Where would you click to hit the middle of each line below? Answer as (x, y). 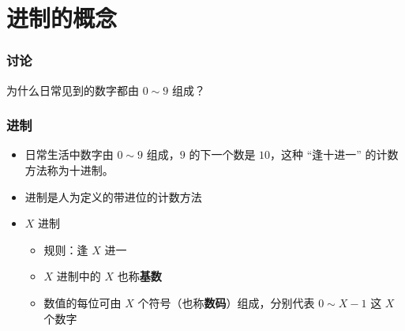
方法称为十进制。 (69, 170)
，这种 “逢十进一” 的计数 (334, 154)
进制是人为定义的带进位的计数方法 (113, 196)
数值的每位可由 (82, 302)
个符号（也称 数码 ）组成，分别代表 (226, 302)
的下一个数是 (222, 154)
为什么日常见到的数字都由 (73, 90)
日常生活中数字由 (69, 154)
